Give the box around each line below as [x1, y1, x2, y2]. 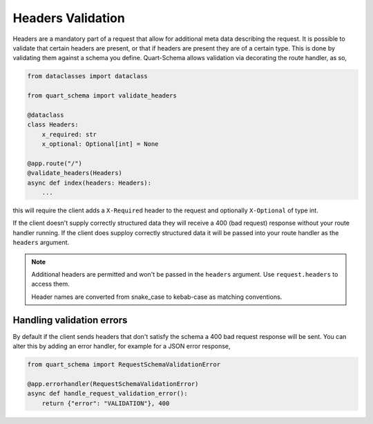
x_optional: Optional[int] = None [41, 140, 159, 148]
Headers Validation [12, 10, 126, 26]
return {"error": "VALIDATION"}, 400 [41, 399, 170, 407]
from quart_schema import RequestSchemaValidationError [27, 360, 221, 368]
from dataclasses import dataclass [27, 73, 148, 80]
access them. [31, 280, 70, 288]
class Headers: [27, 121, 79, 129]
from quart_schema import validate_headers [27, 92, 178, 100]
